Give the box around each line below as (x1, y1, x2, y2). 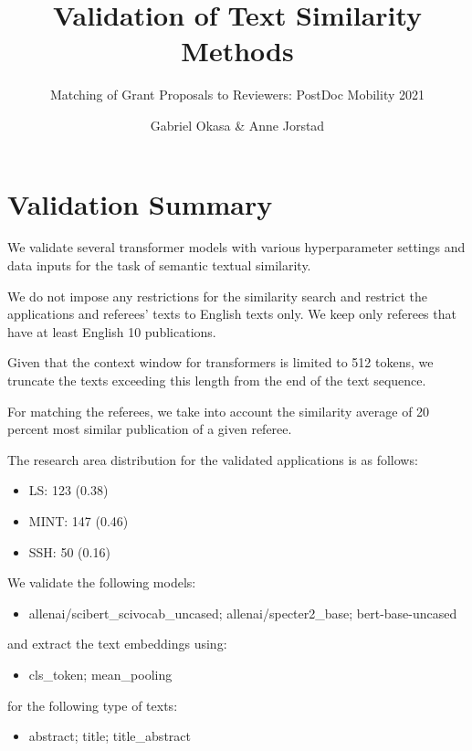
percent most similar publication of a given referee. (7, 419, 292, 439)
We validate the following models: (7, 573, 196, 592)
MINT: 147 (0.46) (28, 511, 129, 530)
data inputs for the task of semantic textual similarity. (7, 256, 311, 275)
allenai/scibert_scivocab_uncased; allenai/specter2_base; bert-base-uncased (28, 603, 457, 622)
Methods (181, 32, 294, 69)
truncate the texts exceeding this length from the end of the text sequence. (7, 371, 426, 389)
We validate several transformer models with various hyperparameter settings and (7, 238, 466, 257)
